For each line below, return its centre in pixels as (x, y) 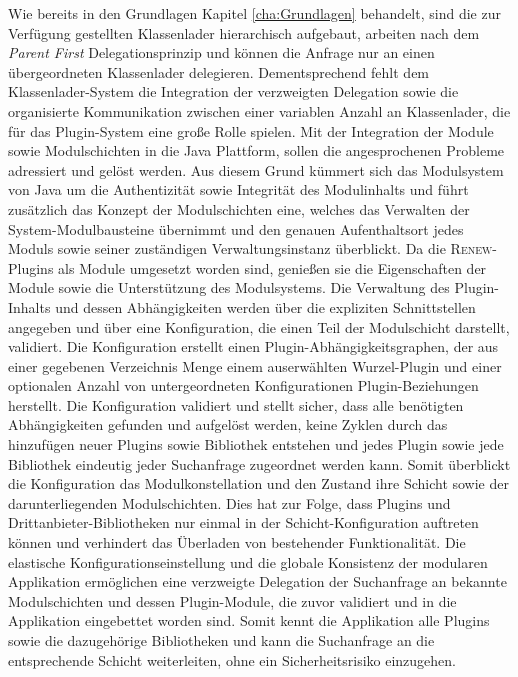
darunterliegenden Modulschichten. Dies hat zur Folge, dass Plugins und (229, 502)
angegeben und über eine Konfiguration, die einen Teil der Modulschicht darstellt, (259, 326)
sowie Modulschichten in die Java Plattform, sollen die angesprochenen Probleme (256, 150)
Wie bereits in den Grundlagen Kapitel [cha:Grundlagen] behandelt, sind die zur (254, 13)
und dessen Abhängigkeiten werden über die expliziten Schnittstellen (265, 306)
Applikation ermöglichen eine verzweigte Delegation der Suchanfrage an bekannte (257, 581)
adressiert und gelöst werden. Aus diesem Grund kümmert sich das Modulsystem (256, 169)
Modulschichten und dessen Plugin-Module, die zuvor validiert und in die (232, 600)
